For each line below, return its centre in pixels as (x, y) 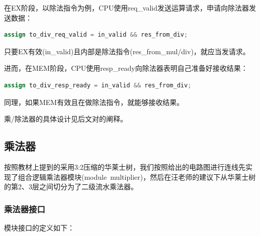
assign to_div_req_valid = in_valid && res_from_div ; (96, 35)
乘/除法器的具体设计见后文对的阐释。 (66, 119)
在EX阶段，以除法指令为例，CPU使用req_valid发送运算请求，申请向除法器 (126, 8)
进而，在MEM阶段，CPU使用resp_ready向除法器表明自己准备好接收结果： (126, 68)
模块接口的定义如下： (39, 227)
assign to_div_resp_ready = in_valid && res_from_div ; (98, 85)
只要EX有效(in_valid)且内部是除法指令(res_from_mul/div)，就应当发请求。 (127, 51)
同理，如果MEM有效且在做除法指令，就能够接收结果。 (94, 102)
